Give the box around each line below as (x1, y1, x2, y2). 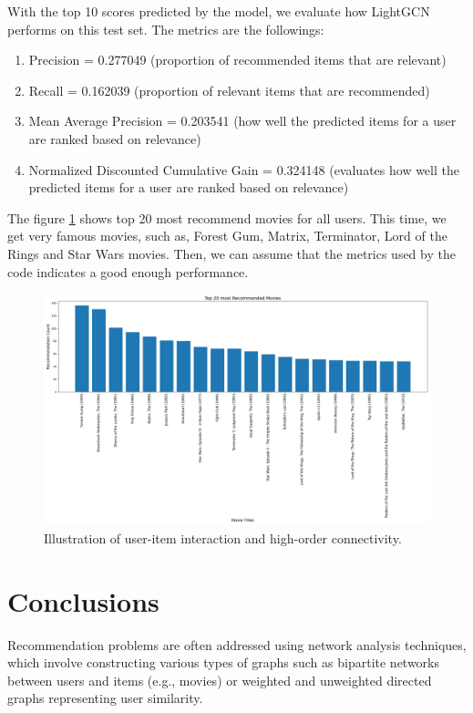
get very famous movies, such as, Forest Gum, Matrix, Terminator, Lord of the (7, 226, 447, 245)
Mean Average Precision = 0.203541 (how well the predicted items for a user (28, 111, 457, 130)
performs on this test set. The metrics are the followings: (7, 19, 324, 38)
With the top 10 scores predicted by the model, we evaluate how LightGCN (7, 2, 430, 20)
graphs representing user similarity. (7, 688, 203, 708)
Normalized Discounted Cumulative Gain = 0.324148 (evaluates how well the (28, 160, 459, 179)
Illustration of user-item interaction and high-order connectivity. (44, 528, 402, 547)
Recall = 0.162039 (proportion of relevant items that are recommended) (28, 80, 430, 99)
